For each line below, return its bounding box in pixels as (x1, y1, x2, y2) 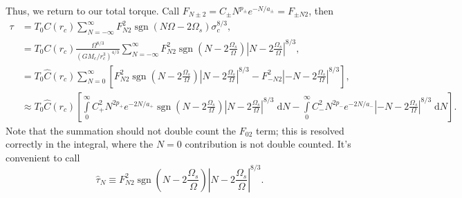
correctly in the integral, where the (6, 137, 154, 151)
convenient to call (6, 150, 80, 164)
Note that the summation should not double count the (6, 123, 237, 137)
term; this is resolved (255, 123, 344, 137)
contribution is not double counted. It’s (185, 137, 351, 151)
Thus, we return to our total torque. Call (6, 3, 180, 17)
